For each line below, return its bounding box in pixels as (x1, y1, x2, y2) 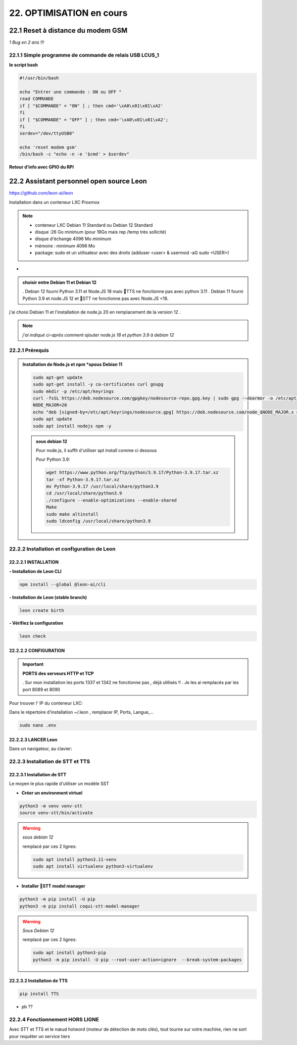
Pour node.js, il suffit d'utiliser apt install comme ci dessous (36, 447, 157, 453)
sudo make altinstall (46, 511, 99, 517)
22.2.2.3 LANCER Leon (9, 737, 58, 743)
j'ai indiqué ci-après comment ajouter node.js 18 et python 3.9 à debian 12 (22, 332, 174, 338)
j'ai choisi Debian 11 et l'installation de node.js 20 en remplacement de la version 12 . (9, 309, 181, 315)
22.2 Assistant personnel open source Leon (9, 177, 147, 186)
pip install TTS (19, 991, 59, 997)
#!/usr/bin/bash (19, 75, 59, 81)
